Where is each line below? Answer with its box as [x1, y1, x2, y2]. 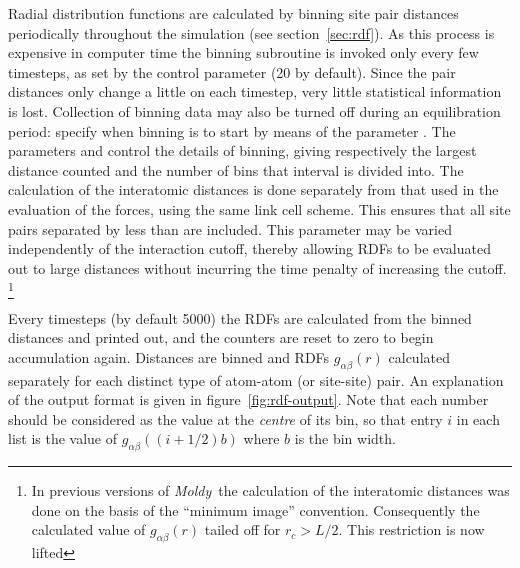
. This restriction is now [338, 519, 485, 540]
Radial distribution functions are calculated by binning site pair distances [8, 3, 459, 23]
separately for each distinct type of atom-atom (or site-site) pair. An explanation [8, 369, 504, 390]
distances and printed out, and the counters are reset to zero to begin [8, 327, 434, 348]
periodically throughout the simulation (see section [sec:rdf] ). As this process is [8, 22, 495, 43]
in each [456, 408, 500, 429]
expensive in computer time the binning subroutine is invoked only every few [8, 42, 479, 63]
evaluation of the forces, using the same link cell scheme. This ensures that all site [8, 198, 511, 219]
